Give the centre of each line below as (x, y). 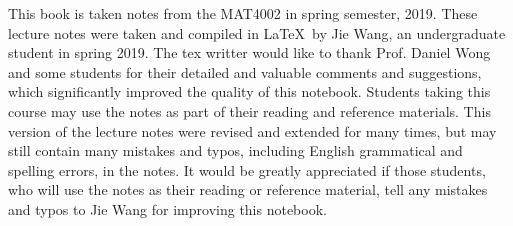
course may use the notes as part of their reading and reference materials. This (249, 110)
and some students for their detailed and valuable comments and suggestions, (245, 71)
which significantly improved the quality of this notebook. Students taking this (249, 91)
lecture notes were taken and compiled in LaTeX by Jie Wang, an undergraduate (257, 32)
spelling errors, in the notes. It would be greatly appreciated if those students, (247, 169)
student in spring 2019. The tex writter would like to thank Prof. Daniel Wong (249, 52)
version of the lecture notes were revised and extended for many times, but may (252, 130)
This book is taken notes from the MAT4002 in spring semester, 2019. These (243, 13)
